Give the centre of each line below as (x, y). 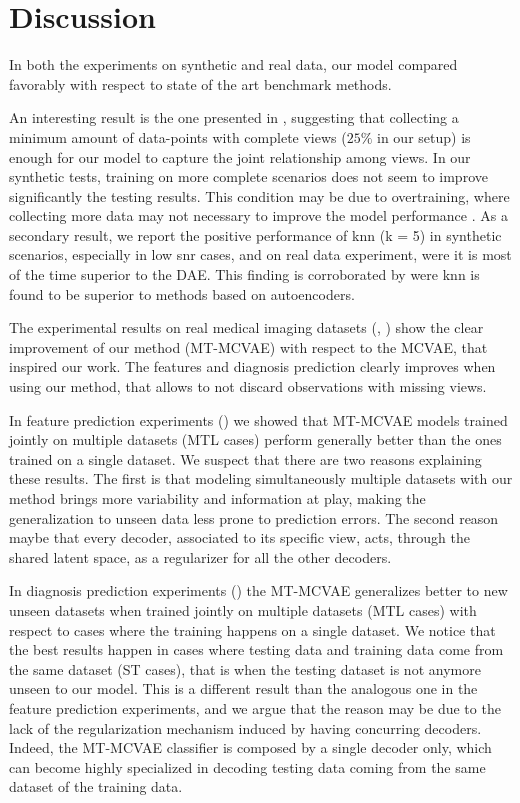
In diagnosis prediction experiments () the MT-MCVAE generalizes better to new (258, 590)
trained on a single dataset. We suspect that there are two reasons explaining (245, 458)
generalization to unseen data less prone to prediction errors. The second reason (254, 517)
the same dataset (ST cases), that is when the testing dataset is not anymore (245, 668)
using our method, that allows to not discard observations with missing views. (248, 386)
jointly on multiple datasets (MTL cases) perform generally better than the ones (255, 439)
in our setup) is (424, 136)
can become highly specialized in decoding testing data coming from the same (247, 766)
